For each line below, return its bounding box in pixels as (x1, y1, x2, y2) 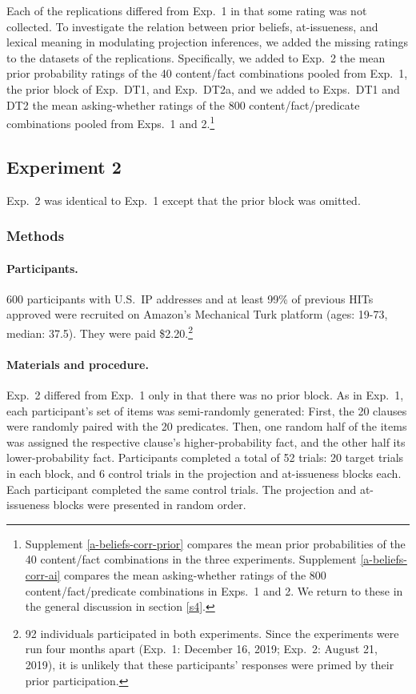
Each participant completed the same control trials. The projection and (6, 480, 357, 497)
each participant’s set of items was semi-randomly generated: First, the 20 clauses (6, 402, 407, 419)
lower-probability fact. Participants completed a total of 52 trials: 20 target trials (6, 449, 404, 466)
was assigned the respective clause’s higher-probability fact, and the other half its (6, 433, 406, 450)
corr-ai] (25, 567, 61, 584)
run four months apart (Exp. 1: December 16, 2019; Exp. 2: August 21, (25, 640, 378, 657)
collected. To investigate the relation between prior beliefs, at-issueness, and (6, 18, 378, 34)
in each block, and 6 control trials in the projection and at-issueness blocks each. (6, 465, 402, 482)
